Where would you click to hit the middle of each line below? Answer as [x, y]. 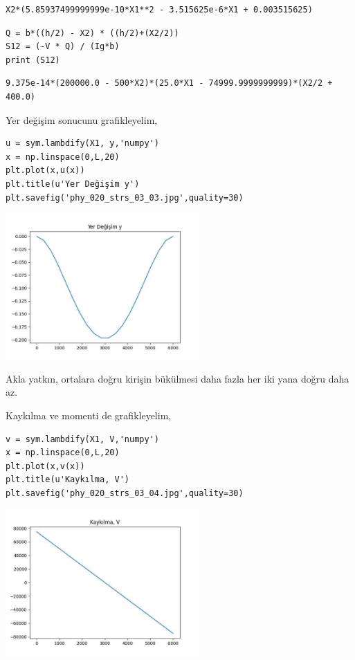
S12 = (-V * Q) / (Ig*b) [63, 47]
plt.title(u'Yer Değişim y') [73, 184]
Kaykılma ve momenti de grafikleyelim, [89, 415]
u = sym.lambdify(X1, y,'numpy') [82, 144]
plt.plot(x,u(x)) [45, 171]
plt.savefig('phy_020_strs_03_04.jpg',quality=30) [125, 493]
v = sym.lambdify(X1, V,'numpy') [82, 439]
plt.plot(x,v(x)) [45, 466]
